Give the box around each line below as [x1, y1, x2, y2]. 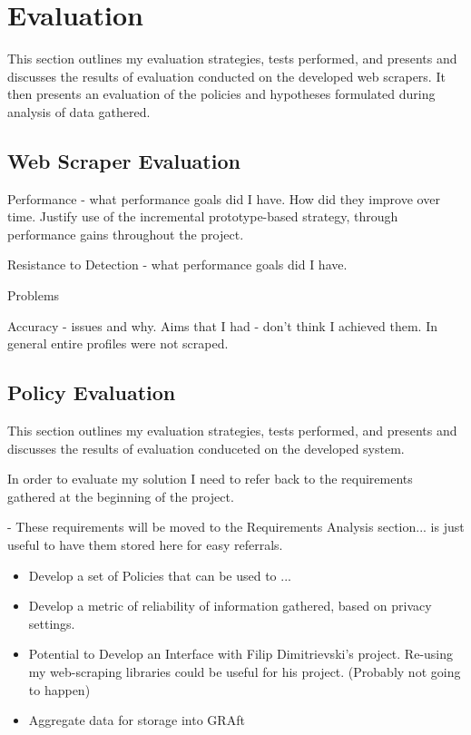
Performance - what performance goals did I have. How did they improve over [7, 189, 440, 208]
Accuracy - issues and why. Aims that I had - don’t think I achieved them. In [7, 316, 437, 335]
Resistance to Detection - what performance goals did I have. [7, 255, 348, 274]
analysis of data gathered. [7, 102, 151, 121]
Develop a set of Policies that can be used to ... [28, 565, 291, 584]
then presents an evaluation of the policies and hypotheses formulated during [7, 84, 436, 103]
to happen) [28, 680, 91, 699]
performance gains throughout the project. [7, 224, 244, 243]
